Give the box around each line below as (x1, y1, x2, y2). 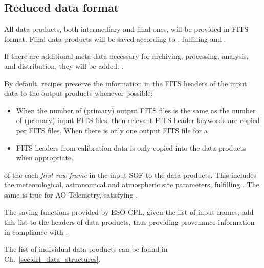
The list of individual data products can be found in (4, 243, 168, 254)
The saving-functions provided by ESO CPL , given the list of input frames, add (4, 206, 254, 217)
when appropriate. (16, 152, 74, 163)
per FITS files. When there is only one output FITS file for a (16, 125, 208, 135)
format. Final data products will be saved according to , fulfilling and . (4, 33, 226, 44)
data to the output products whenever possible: (4, 88, 153, 99)
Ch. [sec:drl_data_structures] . (4, 253, 101, 264)
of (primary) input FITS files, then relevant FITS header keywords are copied (16, 115, 260, 126)
